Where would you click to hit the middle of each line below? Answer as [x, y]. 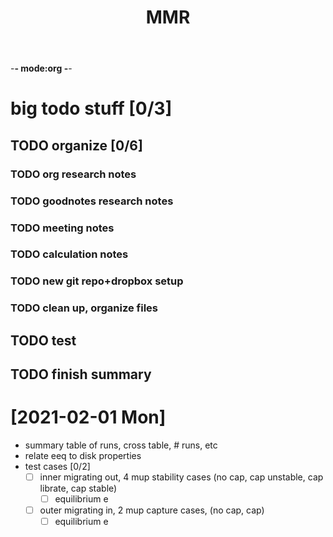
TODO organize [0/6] [76, 145]
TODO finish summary [81, 374]
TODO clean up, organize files [84, 308]
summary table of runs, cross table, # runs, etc [121, 445]
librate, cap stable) [78, 488]
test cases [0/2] [57, 467]
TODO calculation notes [69, 254]
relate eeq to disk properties [83, 456]
